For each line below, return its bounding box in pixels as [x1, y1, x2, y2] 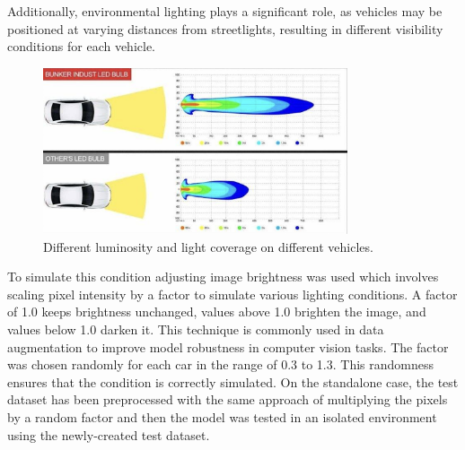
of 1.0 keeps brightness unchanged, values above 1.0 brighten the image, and [7, 302, 426, 321]
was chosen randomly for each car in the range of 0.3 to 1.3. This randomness [7, 355, 434, 374]
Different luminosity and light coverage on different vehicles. [43, 237, 373, 255]
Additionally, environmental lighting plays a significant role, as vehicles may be [7, 2, 443, 20]
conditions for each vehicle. [7, 37, 156, 56]
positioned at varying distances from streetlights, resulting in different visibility [7, 19, 443, 38]
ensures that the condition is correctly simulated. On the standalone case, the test [7, 372, 459, 391]
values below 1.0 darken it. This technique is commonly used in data [7, 320, 384, 339]
